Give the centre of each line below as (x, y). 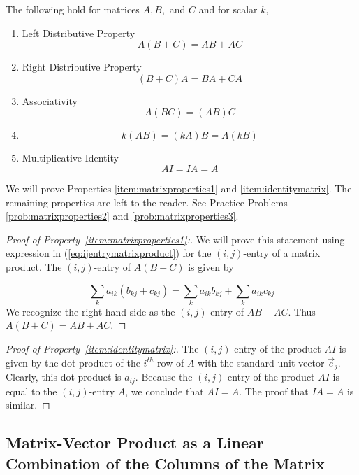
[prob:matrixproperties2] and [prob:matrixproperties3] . (122, 216)
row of (171, 362)
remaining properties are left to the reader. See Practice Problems (147, 202)
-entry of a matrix (282, 253)
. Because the (164, 377)
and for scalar (228, 9)
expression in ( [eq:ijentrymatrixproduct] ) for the (109, 253)
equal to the (31, 391)
